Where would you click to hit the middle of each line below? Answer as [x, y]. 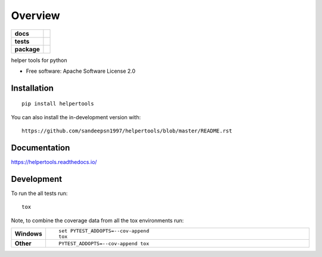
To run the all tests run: [39, 193]
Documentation [41, 148]
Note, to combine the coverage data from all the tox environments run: [97, 220]
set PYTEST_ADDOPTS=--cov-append [104, 231]
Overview [35, 16]
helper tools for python [39, 60]
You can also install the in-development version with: [76, 117]
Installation [32, 88]
